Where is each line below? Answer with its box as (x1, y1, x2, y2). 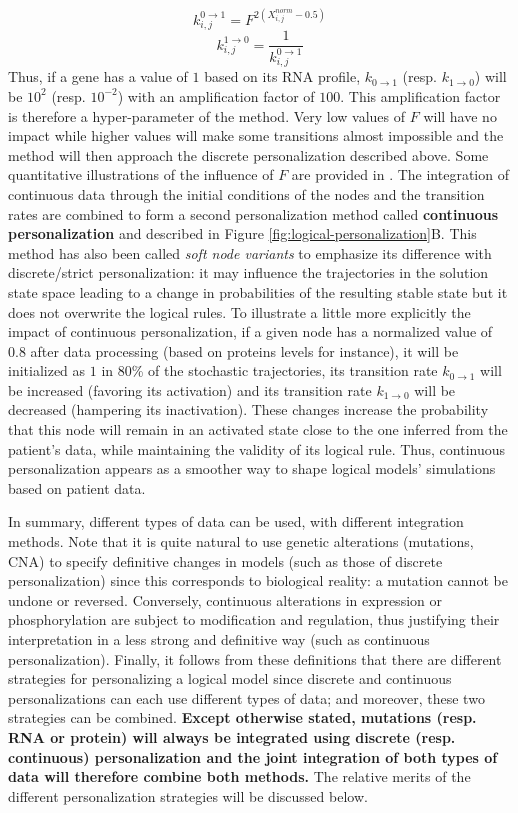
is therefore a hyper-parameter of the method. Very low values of (8, 105, 406, 126)
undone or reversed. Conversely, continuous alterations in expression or (8, 589, 442, 610)
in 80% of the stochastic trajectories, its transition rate (101, 360, 438, 381)
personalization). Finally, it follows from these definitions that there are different (8, 648, 502, 669)
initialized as (8, 360, 86, 381)
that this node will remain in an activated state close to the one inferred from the (8, 419, 508, 440)
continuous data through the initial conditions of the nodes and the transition (8, 183, 485, 204)
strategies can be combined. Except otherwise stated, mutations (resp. (8, 707, 477, 728)
